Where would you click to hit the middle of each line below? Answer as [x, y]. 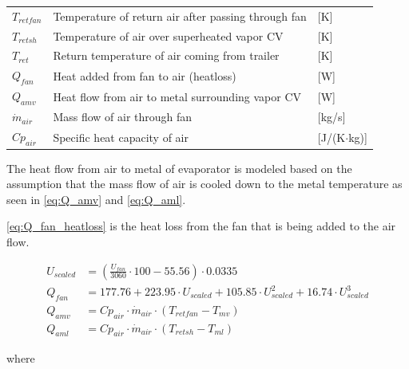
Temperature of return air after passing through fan [180, 16]
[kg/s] [332, 117]
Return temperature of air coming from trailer [166, 55]
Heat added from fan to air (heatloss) [145, 75]
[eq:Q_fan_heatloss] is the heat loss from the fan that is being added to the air [201, 226]
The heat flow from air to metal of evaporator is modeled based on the [179, 168]
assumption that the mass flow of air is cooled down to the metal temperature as [204, 184]
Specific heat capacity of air [121, 137]
